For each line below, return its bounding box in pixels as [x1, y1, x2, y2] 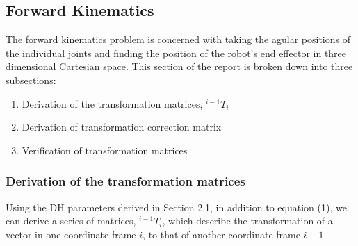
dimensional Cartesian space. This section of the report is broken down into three [6, 59, 353, 74]
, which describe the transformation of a [162, 213, 333, 228]
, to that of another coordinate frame [143, 227, 300, 241]
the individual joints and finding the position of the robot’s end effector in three [6, 45, 347, 60]
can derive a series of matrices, [6, 213, 136, 228]
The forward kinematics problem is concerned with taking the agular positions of [6, 32, 350, 47]
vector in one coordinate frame [6, 227, 136, 241]
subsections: [6, 72, 56, 87]
